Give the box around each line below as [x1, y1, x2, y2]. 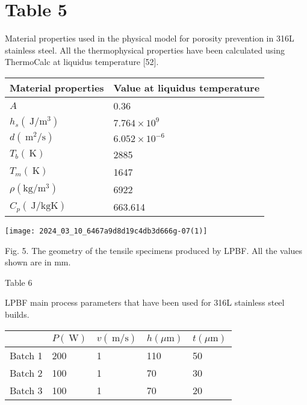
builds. [5, 308, 29, 320]
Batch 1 [10, 348, 43, 362]
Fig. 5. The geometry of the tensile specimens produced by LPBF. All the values [5, 244, 303, 256]
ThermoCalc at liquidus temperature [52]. [5, 55, 159, 68]
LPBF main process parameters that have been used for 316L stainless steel [5, 296, 285, 309]
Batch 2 [10, 365, 43, 380]
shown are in [5, 256, 52, 268]
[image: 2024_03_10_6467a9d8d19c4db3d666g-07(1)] [5, 226, 208, 235]
